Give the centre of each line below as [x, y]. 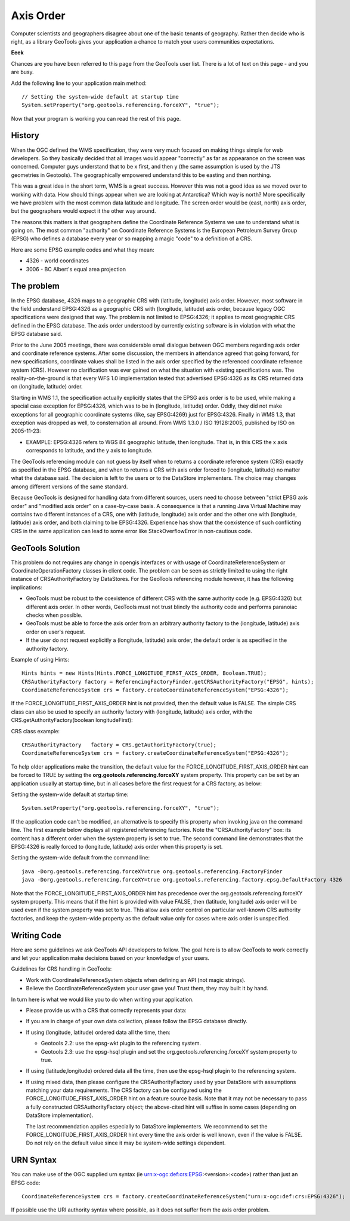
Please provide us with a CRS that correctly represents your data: [106, 1010]
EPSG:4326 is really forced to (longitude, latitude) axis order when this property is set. [117, 846]
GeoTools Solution [46, 548]
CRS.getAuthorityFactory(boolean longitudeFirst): [72, 720]
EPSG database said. [37, 334]
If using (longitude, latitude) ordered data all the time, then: [98, 1032]
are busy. [22, 72]
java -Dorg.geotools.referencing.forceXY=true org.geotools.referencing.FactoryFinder [152, 871]
